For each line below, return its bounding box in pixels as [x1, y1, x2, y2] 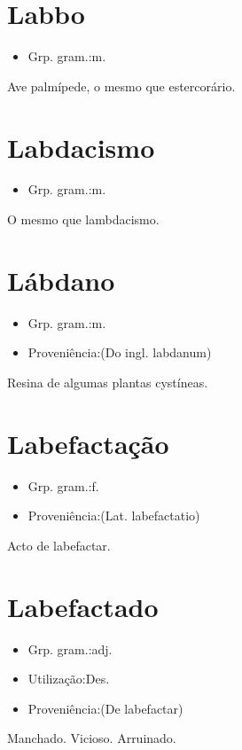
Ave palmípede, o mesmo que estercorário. [7, 76, 236, 95]
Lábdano [7, 262, 115, 298]
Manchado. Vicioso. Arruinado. [7, 729, 176, 747]
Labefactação [7, 425, 169, 461]
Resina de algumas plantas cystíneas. [7, 372, 208, 391]
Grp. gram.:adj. [27, 639, 113, 658]
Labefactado [7, 588, 159, 624]
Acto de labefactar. [7, 535, 111, 554]
